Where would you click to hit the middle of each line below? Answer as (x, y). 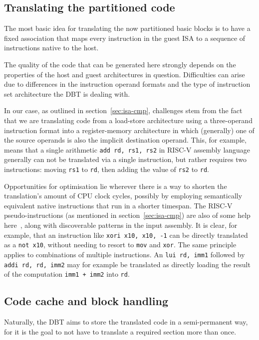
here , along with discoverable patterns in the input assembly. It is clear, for (121, 225)
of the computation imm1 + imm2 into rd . (67, 274)
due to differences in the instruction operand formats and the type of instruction (127, 84)
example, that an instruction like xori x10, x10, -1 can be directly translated (126, 235)
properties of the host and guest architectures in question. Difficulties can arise (125, 74)
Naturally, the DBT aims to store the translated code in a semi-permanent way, (126, 322)
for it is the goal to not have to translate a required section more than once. (120, 331)
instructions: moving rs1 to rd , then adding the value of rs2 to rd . (107, 169)
